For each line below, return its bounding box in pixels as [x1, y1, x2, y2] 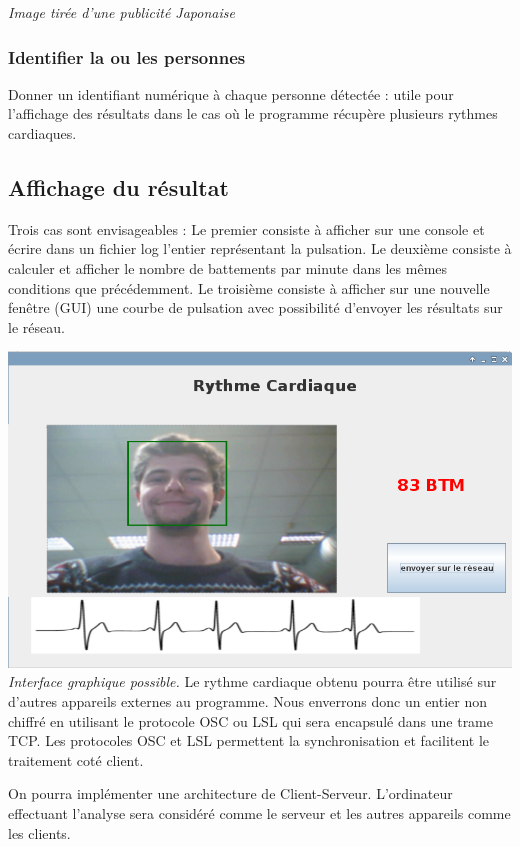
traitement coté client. [8, 749, 144, 770]
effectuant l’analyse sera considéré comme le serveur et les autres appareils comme [8, 802, 511, 823]
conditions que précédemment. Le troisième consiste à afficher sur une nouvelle [8, 277, 490, 298]
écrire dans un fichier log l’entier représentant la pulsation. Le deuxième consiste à [8, 238, 512, 259]
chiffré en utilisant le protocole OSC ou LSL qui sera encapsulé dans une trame [8, 710, 494, 731]
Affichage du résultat [8, 171, 229, 202]
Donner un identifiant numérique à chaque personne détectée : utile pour [8, 83, 454, 104]
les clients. [8, 822, 71, 843]
